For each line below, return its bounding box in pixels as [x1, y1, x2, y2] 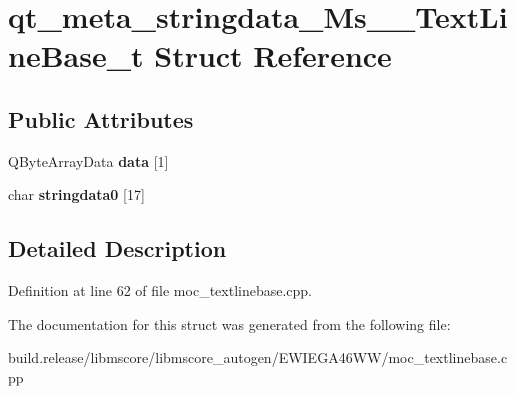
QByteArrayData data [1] [8, 150, 169, 171]
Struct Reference [154, 35, 392, 76]
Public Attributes [8, 103, 194, 134]
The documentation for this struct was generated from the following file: [8, 313, 451, 334]
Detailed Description [8, 233, 227, 264]
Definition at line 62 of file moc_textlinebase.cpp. [8, 280, 313, 301]
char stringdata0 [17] [8, 184, 145, 205]
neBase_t [8, 35, 144, 76]
